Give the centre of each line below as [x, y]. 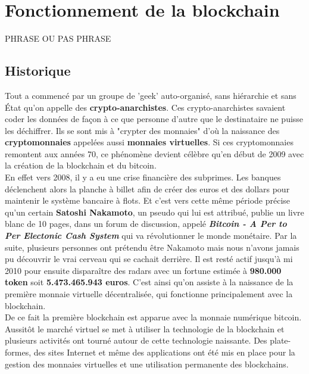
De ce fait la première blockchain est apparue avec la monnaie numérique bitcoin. [153, 317]
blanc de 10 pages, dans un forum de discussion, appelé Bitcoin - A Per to [146, 224]
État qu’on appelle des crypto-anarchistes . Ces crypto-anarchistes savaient [145, 107]
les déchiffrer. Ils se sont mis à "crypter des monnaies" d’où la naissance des [142, 130]
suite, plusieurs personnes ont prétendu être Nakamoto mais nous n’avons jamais [152, 247]
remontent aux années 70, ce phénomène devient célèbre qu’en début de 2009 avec [154, 153]
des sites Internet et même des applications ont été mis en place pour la [164, 352]
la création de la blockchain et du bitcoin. [81, 165]
